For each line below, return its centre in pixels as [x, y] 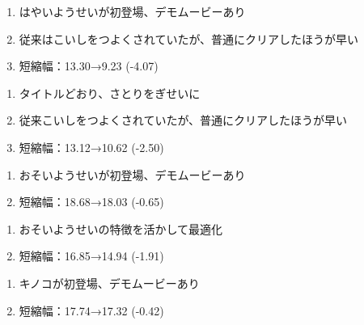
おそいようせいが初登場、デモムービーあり [132, 174]
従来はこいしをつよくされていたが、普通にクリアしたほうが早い [189, 38]
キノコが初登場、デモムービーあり [109, 283]
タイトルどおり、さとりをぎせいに [110, 93]
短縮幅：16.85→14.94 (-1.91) [91, 256]
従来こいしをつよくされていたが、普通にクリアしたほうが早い [183, 120]
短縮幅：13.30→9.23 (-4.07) [89, 66]
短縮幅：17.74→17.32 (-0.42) [91, 310]
